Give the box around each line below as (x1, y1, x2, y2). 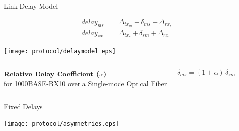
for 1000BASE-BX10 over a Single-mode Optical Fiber (4, 78, 167, 88)
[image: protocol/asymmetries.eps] (4, 120, 119, 127)
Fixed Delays (4, 101, 43, 112)
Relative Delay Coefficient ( (4, 69, 99, 79)
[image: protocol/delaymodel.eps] (4, 48, 116, 55)
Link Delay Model (4, 1, 58, 11)
